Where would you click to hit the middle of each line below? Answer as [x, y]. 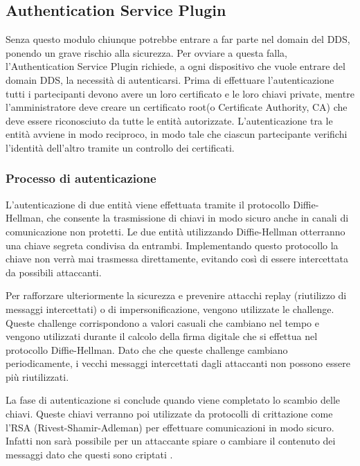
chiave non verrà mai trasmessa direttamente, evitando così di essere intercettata [177, 259]
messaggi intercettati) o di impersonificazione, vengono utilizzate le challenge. [170, 308]
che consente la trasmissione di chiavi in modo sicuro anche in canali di [198, 218]
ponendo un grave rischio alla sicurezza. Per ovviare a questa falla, [147, 52]
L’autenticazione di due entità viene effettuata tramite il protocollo [148, 204]
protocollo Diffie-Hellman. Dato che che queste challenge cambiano [147, 349]
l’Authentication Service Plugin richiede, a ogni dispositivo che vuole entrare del [175, 66]
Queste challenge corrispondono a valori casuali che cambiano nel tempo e [162, 322]
